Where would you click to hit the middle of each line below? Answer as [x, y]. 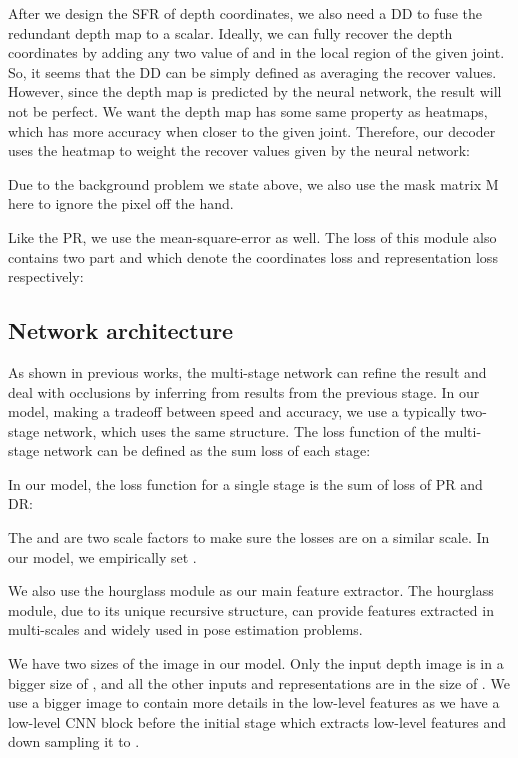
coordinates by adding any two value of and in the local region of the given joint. [256, 52]
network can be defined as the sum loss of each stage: [207, 450]
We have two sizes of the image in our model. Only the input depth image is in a [256, 663]
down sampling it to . [74, 741]
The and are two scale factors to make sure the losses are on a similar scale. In [249, 537]
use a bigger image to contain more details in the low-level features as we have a [254, 702]
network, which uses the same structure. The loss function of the [241, 430]
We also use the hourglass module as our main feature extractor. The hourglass [251, 590]
